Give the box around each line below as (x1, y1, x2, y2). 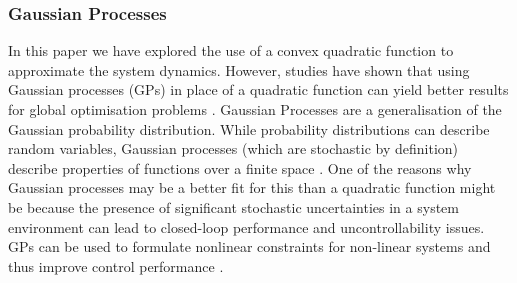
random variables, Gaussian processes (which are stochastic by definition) (8, 138, 459, 159)
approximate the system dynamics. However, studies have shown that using (8, 59, 470, 80)
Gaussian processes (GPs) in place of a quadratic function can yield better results (8, 79, 509, 100)
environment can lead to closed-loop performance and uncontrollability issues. (8, 216, 485, 237)
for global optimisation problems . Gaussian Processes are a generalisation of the (8, 99, 502, 119)
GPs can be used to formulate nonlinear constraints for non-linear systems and (8, 236, 491, 257)
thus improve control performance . (8, 255, 224, 276)
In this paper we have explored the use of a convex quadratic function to (8, 40, 454, 61)
